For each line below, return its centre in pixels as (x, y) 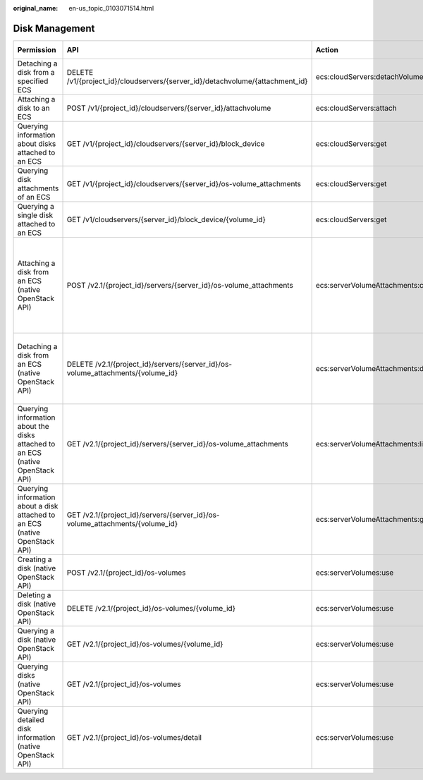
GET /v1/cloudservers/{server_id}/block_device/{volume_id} (166, 219)
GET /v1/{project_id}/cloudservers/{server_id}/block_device (166, 143)
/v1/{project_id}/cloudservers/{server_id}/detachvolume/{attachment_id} (187, 81)
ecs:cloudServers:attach (356, 108)
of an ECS (34, 197)
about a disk (38, 506)
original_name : (36, 8)
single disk (35, 215)
